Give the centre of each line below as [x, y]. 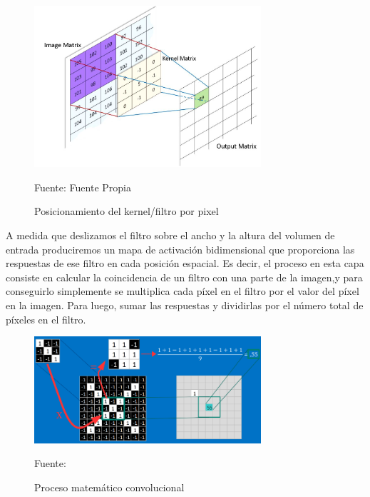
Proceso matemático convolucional [109, 487]
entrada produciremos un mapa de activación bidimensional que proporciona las [180, 249]
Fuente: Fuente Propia [83, 187]
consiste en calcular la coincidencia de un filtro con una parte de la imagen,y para [184, 277]
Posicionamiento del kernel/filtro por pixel [127, 211]
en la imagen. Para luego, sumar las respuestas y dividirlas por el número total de [185, 305]
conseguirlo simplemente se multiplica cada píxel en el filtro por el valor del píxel [183, 291]
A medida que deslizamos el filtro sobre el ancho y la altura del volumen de [170, 235]
